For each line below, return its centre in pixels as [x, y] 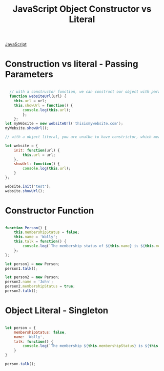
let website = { [21, 146]
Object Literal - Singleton [57, 311]
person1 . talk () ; [21, 268]
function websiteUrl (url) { [38, 96]
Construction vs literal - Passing [72, 64]
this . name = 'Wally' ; [36, 237]
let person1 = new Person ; [32, 264]
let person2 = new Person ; [32, 277]
